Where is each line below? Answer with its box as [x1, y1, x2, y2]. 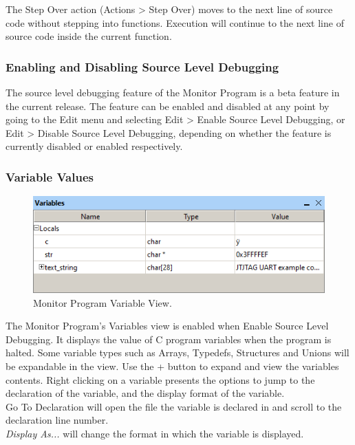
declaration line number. [6, 413, 109, 427]
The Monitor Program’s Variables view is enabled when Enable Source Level [6, 318, 329, 333]
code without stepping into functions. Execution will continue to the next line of [6, 15, 344, 30]
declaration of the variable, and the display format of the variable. [6, 386, 285, 400]
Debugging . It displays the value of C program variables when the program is [6, 332, 332, 346]
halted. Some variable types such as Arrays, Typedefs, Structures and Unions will [6, 345, 349, 360]
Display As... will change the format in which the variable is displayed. [6, 426, 304, 440]
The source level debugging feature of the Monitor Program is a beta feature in [6, 85, 340, 99]
